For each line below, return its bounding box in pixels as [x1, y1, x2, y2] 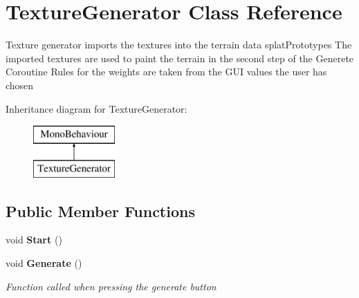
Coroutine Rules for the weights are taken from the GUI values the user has [6, 64, 327, 79]
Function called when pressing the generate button [6, 279, 217, 293]
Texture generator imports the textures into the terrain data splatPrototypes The [6, 37, 352, 52]
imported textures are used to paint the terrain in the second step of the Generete [6, 50, 354, 65]
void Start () [6, 232, 62, 247]
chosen [6, 77, 34, 92]
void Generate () [6, 256, 82, 270]
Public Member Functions [6, 200, 195, 221]
